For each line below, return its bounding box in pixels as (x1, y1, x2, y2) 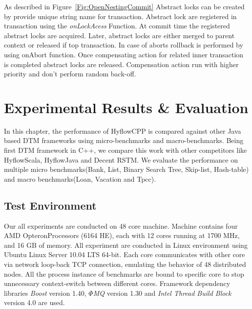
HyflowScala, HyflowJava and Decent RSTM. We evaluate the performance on (4, 154, 238, 165)
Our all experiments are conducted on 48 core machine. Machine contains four (4, 220, 238, 231)
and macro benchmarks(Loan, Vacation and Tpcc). (4, 173, 156, 184)
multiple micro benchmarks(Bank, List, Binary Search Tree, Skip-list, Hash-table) (4, 164, 249, 174)
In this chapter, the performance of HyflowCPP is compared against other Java (4, 125, 241, 136)
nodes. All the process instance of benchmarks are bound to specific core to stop (4, 268, 244, 279)
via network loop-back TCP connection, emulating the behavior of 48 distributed (4, 259, 246, 269)
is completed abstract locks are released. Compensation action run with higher (4, 59, 239, 69)
